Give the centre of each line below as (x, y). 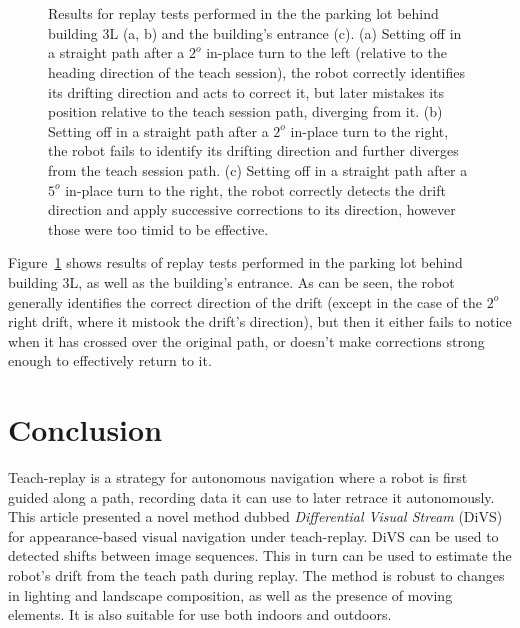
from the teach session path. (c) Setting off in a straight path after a (258, 169)
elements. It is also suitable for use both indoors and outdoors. (200, 614)
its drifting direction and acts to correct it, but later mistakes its (246, 91)
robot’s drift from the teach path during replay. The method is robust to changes (256, 574)
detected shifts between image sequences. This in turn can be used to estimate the (260, 555)
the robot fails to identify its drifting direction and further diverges (253, 150)
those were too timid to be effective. (158, 228)
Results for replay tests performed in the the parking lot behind (243, 13)
